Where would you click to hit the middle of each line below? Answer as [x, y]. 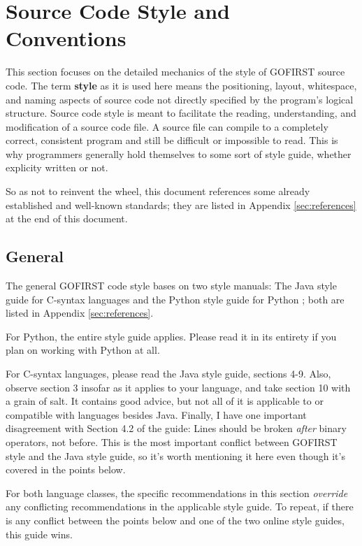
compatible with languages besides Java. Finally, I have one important [156, 414]
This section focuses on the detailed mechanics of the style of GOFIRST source [175, 72]
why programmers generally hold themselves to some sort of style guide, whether [179, 153]
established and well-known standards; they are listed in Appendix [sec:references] [181, 204]
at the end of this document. [67, 218]
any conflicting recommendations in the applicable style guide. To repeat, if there [180, 507]
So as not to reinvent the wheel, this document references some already [158, 191]
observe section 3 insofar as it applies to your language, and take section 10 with [178, 387]
